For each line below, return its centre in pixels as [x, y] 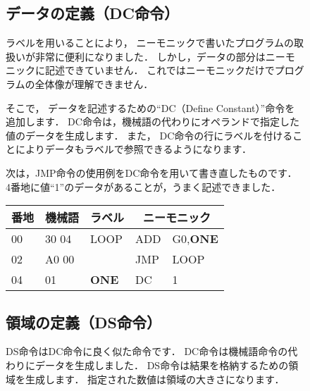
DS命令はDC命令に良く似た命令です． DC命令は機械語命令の [147, 351]
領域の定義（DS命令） [83, 322]
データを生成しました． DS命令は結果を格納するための [162, 365]
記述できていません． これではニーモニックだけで [160, 70]
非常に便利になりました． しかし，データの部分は [150, 56]
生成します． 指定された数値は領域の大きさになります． [155, 379]
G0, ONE [195, 239]
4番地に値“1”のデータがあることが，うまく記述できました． [143, 186]
